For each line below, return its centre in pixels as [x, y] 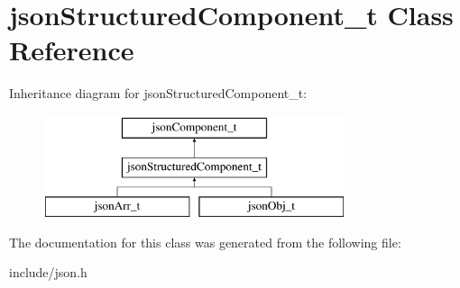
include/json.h [48, 272]
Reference [72, 50]
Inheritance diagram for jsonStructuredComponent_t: [158, 93]
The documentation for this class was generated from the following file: [205, 242]
